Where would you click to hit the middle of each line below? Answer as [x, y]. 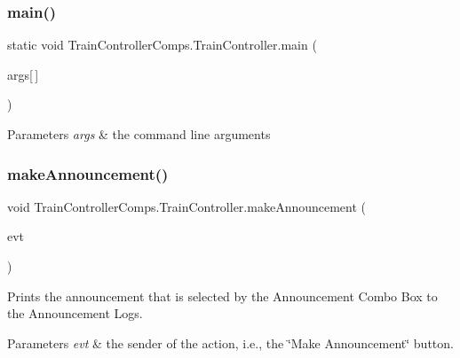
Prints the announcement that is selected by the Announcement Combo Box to [222, 296]
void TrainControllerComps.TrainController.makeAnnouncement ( [187, 206]
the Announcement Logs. [75, 313]
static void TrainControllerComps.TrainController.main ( [162, 45]
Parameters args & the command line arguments [139, 134]
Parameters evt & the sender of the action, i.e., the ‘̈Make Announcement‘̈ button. [230, 342]
